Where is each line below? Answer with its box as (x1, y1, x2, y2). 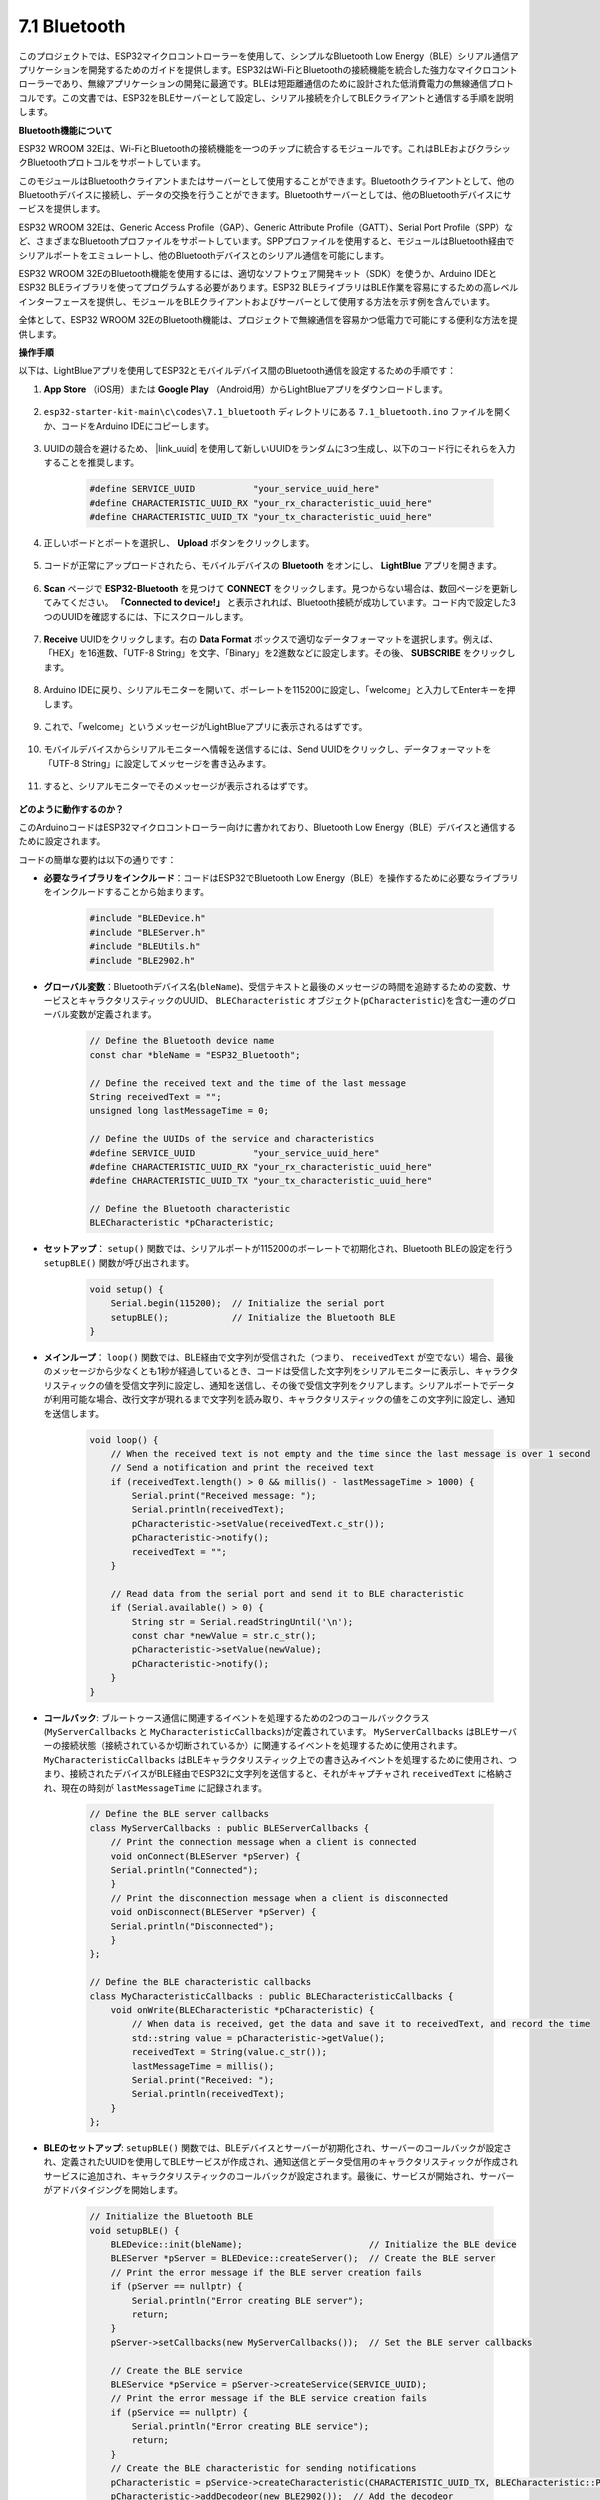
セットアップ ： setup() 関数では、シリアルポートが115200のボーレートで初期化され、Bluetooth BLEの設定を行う (43, 1243, 514, 1255)
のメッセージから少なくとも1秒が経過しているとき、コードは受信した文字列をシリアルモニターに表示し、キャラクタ (43, 1365, 519, 1377)
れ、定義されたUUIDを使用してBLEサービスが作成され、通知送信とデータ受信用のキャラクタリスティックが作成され (43, 2156, 519, 2168)
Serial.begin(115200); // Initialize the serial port (110, 1298, 385, 1309)
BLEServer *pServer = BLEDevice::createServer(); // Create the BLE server (110, 2253, 496, 2264)
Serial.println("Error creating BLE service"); (131, 2421, 370, 2432)
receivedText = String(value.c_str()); (131, 2046, 327, 2058)
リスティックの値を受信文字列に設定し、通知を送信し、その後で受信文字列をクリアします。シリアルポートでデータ (43, 1379, 515, 1391)
